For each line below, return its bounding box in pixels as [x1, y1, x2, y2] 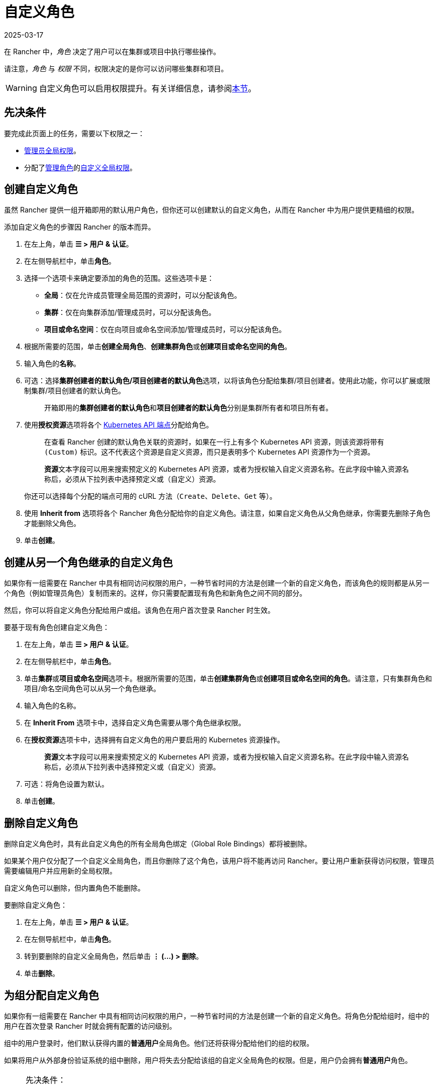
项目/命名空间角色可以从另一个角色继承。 [24, 684, 161, 693]
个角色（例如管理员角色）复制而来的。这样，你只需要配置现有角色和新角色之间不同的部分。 [4, 589, 306, 598]
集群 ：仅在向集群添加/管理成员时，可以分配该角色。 [44, 308, 216, 317]
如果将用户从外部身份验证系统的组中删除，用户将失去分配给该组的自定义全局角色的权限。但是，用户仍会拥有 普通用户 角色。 [4, 1055, 412, 1064]
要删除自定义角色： [4, 901, 67, 910]
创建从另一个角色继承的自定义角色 [4, 556, 173, 569]
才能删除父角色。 [24, 519, 80, 528]
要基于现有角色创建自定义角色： [4, 623, 110, 632]
